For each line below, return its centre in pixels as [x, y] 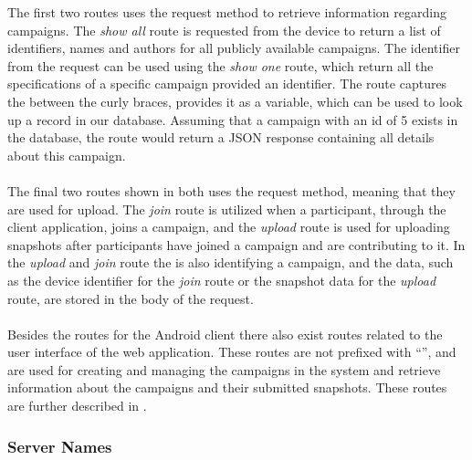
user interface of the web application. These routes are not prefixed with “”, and [232, 352]
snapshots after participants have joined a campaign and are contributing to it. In [236, 244]
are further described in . [77, 406]
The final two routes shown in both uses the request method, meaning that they [231, 190]
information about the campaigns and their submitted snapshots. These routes [227, 387]
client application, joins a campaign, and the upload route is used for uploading [229, 227]
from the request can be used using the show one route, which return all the [220, 65]
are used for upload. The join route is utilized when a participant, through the [227, 209]
